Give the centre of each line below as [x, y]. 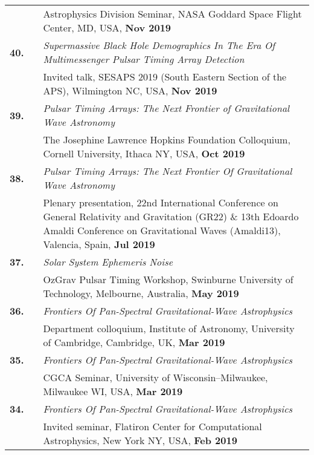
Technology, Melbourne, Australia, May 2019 [141, 293]
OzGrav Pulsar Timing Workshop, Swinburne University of [168, 279]
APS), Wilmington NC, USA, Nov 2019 [130, 90]
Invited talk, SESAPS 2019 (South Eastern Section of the [165, 77]
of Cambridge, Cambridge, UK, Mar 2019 [134, 342]
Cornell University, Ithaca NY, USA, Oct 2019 [144, 153]
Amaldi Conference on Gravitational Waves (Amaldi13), [162, 230]
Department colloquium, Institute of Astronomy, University [169, 328]
